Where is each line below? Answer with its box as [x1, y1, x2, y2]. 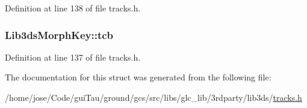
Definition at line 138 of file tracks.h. [5, 2, 141, 14]
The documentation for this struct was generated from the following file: [5, 71, 271, 83]
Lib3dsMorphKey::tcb [5, 27, 114, 42]
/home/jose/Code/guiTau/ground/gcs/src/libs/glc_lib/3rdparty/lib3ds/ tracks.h [5, 91, 302, 103]
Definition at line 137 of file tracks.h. [5, 50, 141, 63]
